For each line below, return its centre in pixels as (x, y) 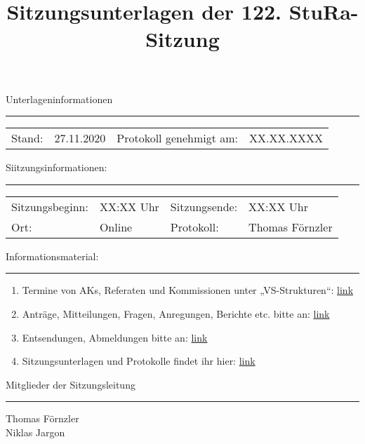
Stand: (27, 138)
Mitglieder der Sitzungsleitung (71, 384)
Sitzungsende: (204, 206)
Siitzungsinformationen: (57, 167)
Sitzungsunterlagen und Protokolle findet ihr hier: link (139, 361)
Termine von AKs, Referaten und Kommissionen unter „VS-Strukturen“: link (188, 290)
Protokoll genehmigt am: (178, 138)
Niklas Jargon (35, 432)
